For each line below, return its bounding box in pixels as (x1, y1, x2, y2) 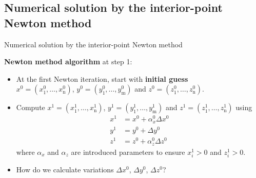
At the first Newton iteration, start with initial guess (16, 73, 188, 84)
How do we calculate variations (16, 164, 114, 174)
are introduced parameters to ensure (71, 146, 185, 157)
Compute (16, 102, 45, 113)
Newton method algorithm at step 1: (4, 56, 132, 67)
